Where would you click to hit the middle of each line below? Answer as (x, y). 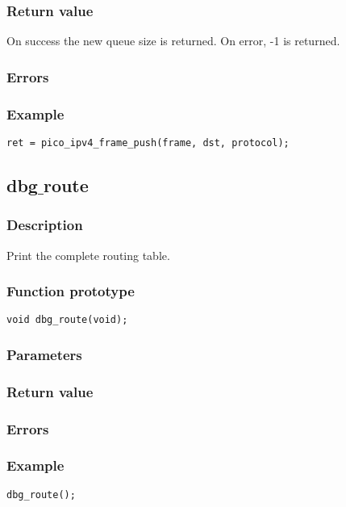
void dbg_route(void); (67, 320)
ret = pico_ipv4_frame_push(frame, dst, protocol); (148, 142)
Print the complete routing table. (88, 255)
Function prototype (71, 291)
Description (45, 225)
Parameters (44, 354)
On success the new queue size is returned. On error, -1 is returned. (173, 41)
